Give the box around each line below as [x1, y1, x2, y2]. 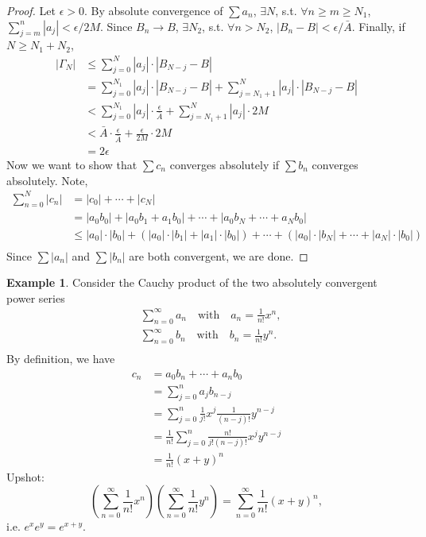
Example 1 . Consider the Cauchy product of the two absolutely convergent [6, 274, 378, 291]
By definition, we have [6, 350, 115, 367]
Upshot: [6, 468, 45, 485]
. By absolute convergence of [83, 2, 223, 18]
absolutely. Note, [6, 172, 88, 188]
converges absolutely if [169, 156, 280, 172]
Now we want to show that [6, 156, 137, 172]
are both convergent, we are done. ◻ [129, 247, 308, 264]
